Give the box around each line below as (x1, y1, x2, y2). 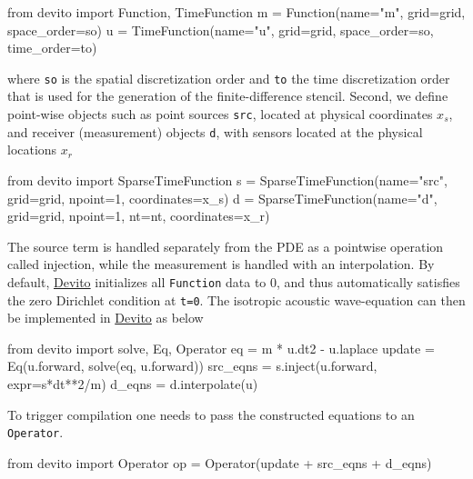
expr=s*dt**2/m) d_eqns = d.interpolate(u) (7, 374, 258, 393)
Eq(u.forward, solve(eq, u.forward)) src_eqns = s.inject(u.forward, (7, 356, 377, 375)
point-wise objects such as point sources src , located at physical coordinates (7, 105, 433, 124)
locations (7, 140, 57, 159)
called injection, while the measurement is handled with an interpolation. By (7, 254, 435, 274)
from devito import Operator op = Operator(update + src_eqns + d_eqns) (7, 453, 432, 472)
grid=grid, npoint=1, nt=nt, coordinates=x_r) (7, 206, 270, 225)
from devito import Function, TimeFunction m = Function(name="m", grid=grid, (7, 3, 466, 21)
